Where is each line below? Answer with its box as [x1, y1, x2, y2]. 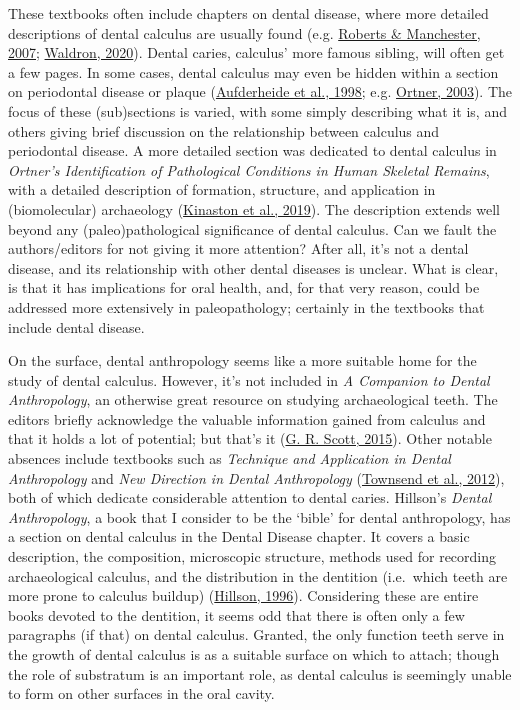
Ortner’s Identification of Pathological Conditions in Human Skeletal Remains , [8, 159, 490, 180]
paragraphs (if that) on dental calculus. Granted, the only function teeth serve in [8, 624, 505, 645]
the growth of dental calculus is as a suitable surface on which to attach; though [8, 644, 500, 664]
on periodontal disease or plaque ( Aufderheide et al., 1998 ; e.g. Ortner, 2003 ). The [8, 81, 513, 102]
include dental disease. [8, 316, 145, 337]
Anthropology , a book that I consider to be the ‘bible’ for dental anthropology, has [8, 506, 511, 527]
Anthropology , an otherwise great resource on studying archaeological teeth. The [8, 389, 498, 410]
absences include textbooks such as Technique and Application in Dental [8, 448, 451, 469]
